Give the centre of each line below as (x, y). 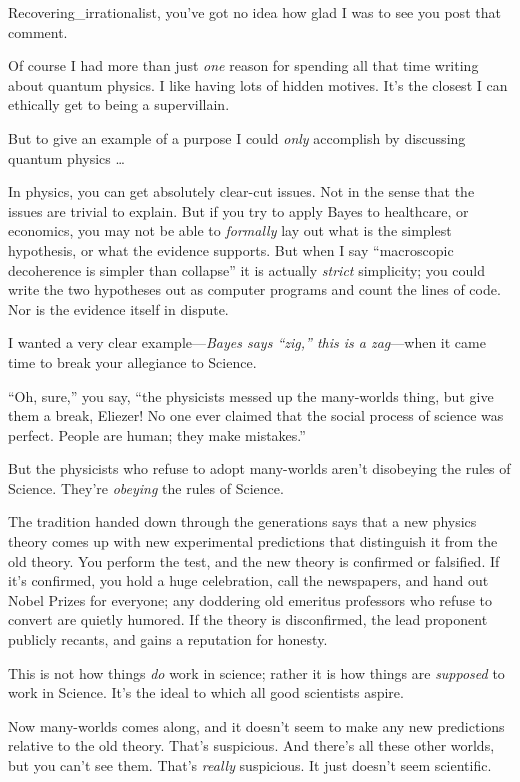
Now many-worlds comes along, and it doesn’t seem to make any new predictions (256, 725)
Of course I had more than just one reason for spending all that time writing (243, 65)
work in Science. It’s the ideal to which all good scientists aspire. (206, 692)
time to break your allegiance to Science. (132, 361)
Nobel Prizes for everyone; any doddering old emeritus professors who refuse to (250, 599)
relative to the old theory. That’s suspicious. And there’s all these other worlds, (251, 745)
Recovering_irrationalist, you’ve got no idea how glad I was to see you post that (254, 12)
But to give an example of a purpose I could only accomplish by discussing (237, 137)
